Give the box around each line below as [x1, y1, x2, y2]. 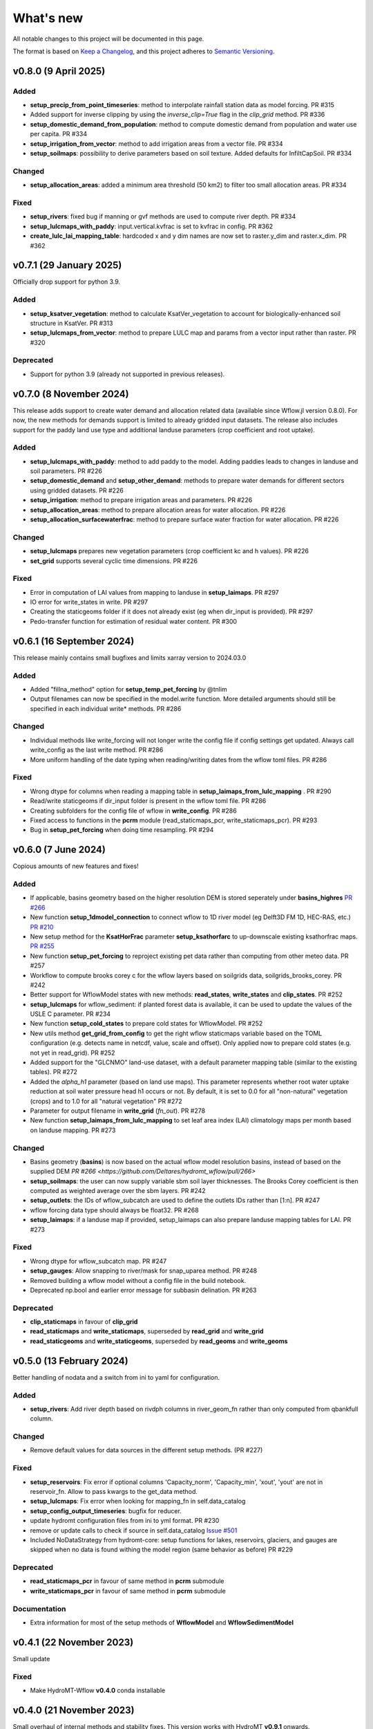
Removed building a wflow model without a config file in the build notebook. [30, 1276, 247, 1284]
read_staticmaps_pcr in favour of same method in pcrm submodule [30, 1577, 224, 1585]
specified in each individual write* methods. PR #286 [30, 704, 182, 712]
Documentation [12, 1604, 66, 1614]
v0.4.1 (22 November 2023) [12, 1636, 134, 1648]
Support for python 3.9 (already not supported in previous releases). [30, 370, 225, 378]
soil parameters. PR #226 [30, 467, 103, 475]
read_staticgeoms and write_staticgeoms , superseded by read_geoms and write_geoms [30, 1337, 288, 1345]
